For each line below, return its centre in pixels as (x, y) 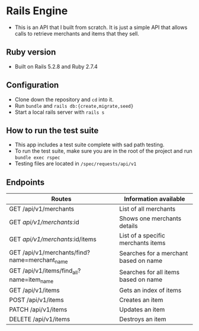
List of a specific (142, 236)
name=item (25, 279)
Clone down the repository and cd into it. (64, 99)
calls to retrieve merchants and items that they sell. (77, 33)
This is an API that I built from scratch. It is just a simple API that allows (101, 27)
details (129, 226)
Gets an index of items (150, 290)
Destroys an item (143, 319)
